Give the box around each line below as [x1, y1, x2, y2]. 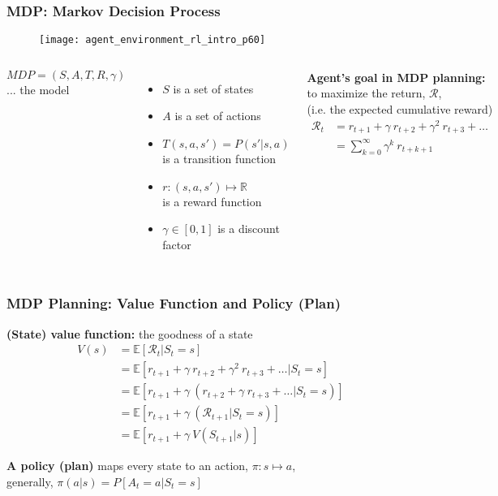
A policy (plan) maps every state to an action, [6, 457, 248, 474]
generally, [6, 473, 54, 490]
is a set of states [173, 80, 254, 97]
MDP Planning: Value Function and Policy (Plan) [6, 293, 341, 313]
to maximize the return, [307, 84, 426, 101]
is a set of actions [174, 107, 261, 124]
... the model [6, 80, 70, 97]
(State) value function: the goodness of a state [6, 325, 253, 342]
